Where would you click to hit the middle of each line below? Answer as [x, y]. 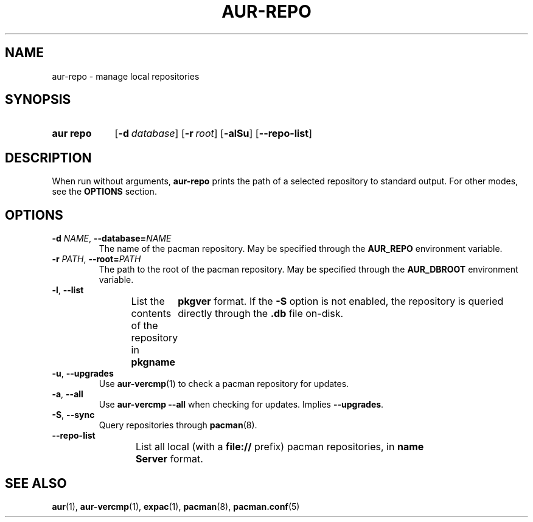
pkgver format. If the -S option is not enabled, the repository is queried [341, 301]
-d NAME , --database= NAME [112, 238]
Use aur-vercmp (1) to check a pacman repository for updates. [224, 384]
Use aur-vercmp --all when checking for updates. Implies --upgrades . [241, 405]
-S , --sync [73, 415]
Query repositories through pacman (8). [178, 425]
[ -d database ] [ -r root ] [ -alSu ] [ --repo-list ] [214, 134]
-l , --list [68, 290]
